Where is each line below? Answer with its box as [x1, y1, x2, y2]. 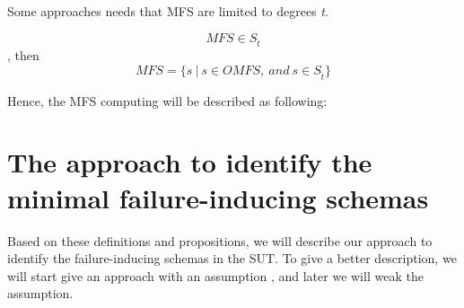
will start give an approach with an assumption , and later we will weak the [7, 266, 424, 285]
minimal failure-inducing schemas [7, 179, 429, 216]
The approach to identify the [7, 144, 372, 180]
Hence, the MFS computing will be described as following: [7, 91, 328, 110]
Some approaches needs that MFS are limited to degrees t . [7, 2, 328, 20]
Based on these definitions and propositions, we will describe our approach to [7, 231, 433, 250]
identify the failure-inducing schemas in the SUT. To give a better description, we [7, 249, 457, 268]
